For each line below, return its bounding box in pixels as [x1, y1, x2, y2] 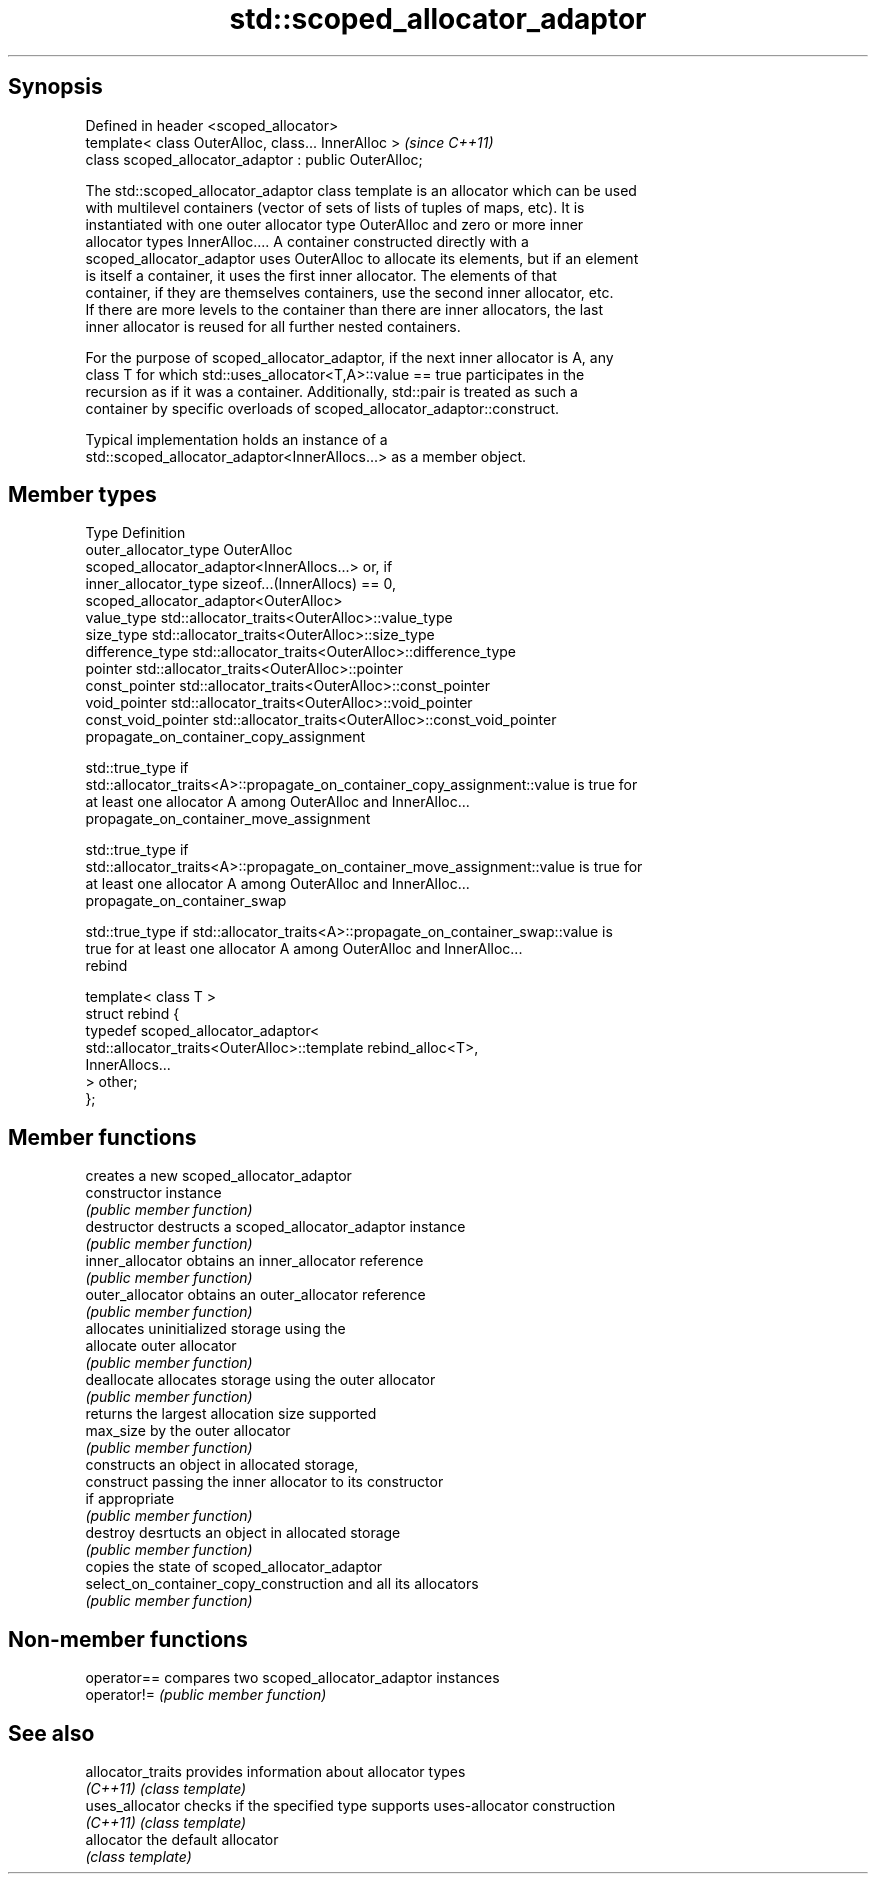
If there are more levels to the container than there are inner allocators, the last [85, 300, 603, 318]
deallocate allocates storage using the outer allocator [85, 1371, 436, 1389]
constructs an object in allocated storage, [85, 1456, 359, 1474]
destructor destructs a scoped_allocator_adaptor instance [85, 1218, 466, 1236]
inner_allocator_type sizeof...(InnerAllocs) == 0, [85, 575, 396, 593]
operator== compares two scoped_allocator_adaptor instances [85, 1669, 500, 1687]
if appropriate [85, 1490, 175, 1508]
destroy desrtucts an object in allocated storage [85, 1524, 401, 1542]
